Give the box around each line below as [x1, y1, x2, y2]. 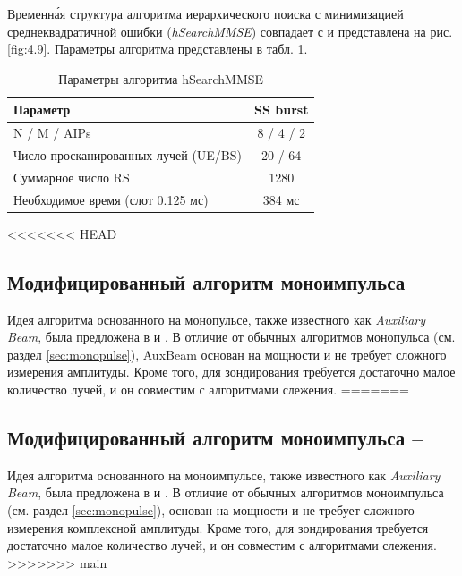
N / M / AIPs [13, 123, 91, 142]
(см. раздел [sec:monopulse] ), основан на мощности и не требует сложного [7, 501, 415, 519]
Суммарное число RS [13, 167, 130, 186]
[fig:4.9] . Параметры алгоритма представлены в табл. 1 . [7, 39, 308, 58]
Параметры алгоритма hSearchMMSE [58, 69, 264, 88]
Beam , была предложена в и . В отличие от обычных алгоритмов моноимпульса [7, 483, 444, 502]
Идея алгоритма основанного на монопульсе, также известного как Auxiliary [7, 309, 426, 328]
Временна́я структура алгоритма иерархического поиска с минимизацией [7, 4, 404, 22]
